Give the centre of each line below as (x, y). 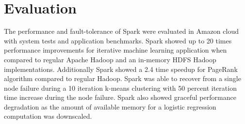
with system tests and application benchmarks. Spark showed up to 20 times (118, 40)
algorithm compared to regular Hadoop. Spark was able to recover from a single (122, 78)
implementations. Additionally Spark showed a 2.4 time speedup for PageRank (121, 69)
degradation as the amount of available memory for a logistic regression (110, 106)
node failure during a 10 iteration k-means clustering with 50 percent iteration (120, 88)
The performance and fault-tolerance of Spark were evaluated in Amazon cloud (121, 31)
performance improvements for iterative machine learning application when (115, 50)
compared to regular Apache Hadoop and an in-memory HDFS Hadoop (110, 59)
